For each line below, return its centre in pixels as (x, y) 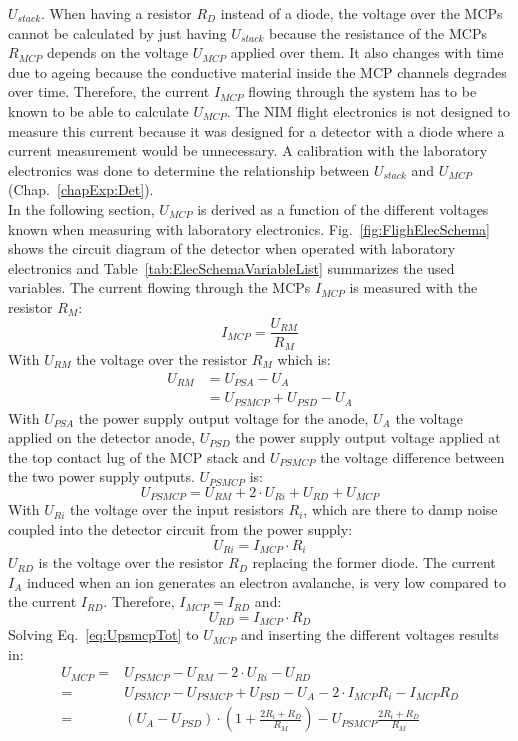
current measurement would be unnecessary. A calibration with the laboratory (248, 150)
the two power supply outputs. (101, 476)
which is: (304, 359)
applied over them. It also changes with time (367, 52)
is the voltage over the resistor (131, 562)
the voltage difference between (412, 456)
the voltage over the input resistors (177, 509)
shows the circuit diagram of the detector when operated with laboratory (232, 248)
